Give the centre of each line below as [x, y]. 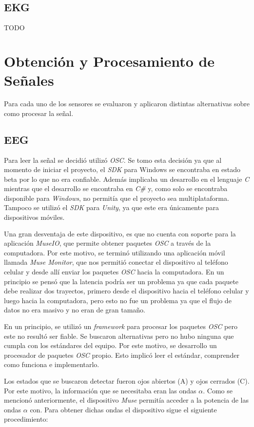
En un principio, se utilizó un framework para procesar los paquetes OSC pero [121, 326]
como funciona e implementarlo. [52, 364]
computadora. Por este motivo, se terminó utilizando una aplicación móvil [115, 252]
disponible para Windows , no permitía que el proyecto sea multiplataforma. [117, 198]
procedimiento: [26, 419]
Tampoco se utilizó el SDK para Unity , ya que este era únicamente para [112, 207]
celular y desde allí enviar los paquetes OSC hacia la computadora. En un [114, 272]
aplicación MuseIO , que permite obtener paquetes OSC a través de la [107, 243]
